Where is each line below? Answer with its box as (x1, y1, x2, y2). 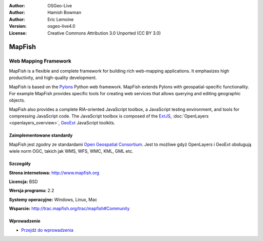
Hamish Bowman (47, 10, 81, 16)
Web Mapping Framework (9, 58, 72, 64)
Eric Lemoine (47, 16, 74, 22)
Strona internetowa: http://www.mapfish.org (9, 170, 99, 176)
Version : (9, 23, 27, 29)
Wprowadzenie (9, 218, 41, 224)
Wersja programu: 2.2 (9, 188, 55, 194)
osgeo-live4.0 (47, 23, 75, 29)
